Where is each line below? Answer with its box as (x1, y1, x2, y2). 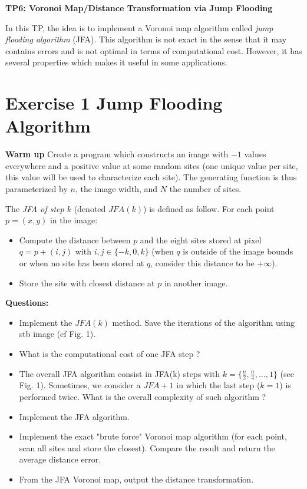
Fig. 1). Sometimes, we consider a (19, 379, 141, 391)
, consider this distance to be (150, 257, 255, 269)
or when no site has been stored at (19, 257, 144, 269)
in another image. (164, 276, 228, 289)
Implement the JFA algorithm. (19, 410, 130, 422)
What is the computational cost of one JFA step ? (19, 348, 200, 359)
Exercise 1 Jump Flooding (5, 91, 223, 115)
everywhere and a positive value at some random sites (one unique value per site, (5, 159, 298, 171)
